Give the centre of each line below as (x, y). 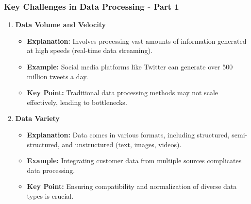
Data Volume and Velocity (61, 25)
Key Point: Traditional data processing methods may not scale (123, 93)
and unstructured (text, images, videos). (122, 144)
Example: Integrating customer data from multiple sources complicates (134, 161)
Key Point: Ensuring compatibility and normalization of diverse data (132, 186)
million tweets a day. (58, 76)
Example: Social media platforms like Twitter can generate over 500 (130, 67)
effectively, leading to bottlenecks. (77, 102)
